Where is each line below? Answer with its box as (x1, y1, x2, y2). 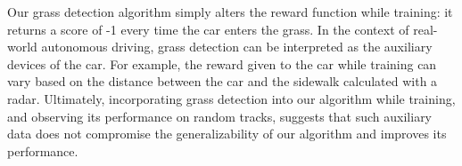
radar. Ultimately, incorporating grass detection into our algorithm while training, (7, 89, 456, 107)
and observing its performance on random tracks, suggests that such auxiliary (7, 107, 433, 125)
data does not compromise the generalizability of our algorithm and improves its (7, 124, 447, 143)
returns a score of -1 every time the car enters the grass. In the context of (7, 20, 409, 38)
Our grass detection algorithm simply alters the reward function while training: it (7, 3, 453, 20)
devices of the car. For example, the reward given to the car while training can (7, 54, 437, 73)
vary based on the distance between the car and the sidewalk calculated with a (7, 72, 438, 91)
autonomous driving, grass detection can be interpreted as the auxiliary (41, 37, 433, 56)
